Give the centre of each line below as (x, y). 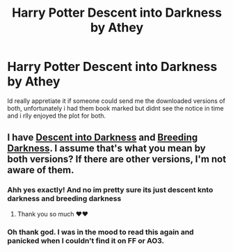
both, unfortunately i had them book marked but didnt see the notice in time (115, 108)
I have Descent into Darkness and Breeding (103, 137)
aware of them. (41, 170)
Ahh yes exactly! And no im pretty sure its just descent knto (110, 190)
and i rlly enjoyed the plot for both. (57, 116)
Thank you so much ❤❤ (53, 214)
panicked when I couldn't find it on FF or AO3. (86, 240)
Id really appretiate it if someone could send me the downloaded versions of (116, 101)
